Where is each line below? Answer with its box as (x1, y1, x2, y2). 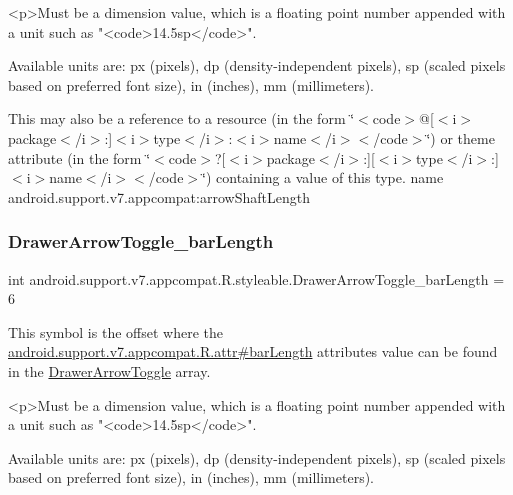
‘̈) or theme (426, 127, 495, 148)
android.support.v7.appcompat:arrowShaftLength (8, 186, 310, 207)
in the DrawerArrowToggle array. (8, 360, 211, 381)
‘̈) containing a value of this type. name (202, 167, 444, 188)
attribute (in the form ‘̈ (8, 147, 151, 168)
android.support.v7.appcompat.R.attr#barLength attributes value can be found (8, 341, 498, 362)
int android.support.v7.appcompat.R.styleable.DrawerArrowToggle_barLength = (8, 268, 505, 289)
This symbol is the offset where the (8, 321, 223, 342)
